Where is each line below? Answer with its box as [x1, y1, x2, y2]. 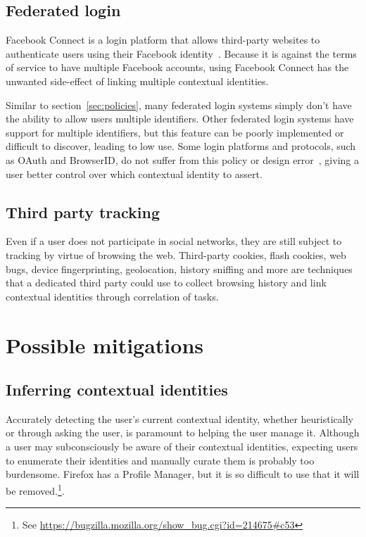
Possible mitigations [6, 330, 203, 359]
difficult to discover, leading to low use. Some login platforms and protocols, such [6, 139, 356, 153]
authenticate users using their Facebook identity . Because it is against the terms [6, 46, 357, 61]
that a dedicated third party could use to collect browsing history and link [6, 275, 327, 290]
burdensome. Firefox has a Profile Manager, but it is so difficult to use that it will [6, 467, 360, 481]
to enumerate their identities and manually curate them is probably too [6, 453, 315, 467]
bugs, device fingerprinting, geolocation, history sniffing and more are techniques [6, 261, 353, 276]
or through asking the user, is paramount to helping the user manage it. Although [6, 425, 360, 440]
